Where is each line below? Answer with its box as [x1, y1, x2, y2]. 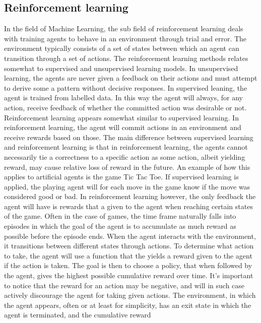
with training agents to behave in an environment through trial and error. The [4, 33, 247, 43]
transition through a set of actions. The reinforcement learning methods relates [4, 52, 248, 63]
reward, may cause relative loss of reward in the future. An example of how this [4, 161, 250, 172]
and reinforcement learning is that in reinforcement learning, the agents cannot [4, 142, 248, 152]
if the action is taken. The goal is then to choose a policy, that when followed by [4, 260, 252, 271]
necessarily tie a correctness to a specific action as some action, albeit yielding [4, 151, 245, 162]
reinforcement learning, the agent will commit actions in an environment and [4, 122, 241, 133]
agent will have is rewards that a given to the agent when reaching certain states [4, 201, 253, 211]
